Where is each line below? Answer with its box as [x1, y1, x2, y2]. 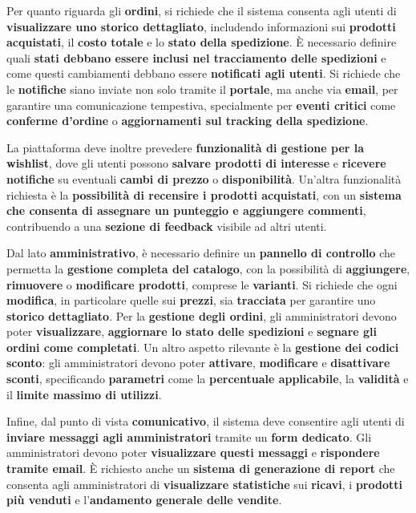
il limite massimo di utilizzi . [6, 386, 162, 402]
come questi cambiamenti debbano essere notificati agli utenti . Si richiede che [6, 65, 401, 82]
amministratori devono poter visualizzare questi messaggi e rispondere [6, 444, 380, 461]
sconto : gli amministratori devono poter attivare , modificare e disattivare [6, 354, 390, 371]
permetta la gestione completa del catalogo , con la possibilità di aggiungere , [6, 260, 410, 277]
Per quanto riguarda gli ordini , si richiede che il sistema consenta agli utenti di [6, 2, 397, 18]
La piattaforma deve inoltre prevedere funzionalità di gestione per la [6, 139, 365, 156]
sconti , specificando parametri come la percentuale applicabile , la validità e [6, 370, 409, 387]
